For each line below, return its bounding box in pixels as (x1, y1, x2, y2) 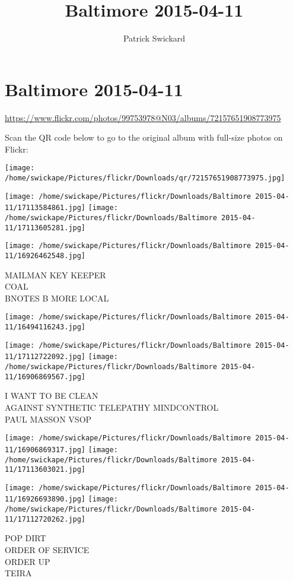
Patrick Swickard (123, 32, 186, 45)
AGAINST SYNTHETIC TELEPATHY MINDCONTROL (5, 401, 219, 413)
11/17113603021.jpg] (5, 465, 86, 474)
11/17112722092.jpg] (5, 353, 86, 361)
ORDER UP (5, 555, 50, 567)
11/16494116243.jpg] (5, 323, 86, 332)
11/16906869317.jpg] (5, 445, 86, 454)
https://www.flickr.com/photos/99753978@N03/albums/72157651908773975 (5, 111, 281, 123)
